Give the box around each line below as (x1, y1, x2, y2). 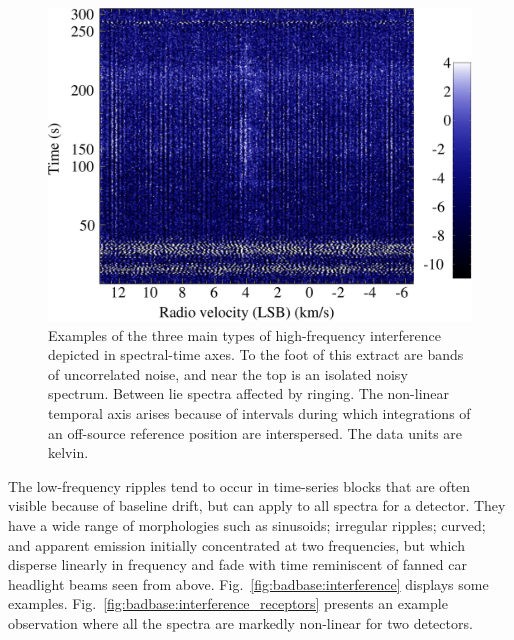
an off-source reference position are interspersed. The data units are (48, 422, 463, 443)
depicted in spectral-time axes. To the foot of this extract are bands (48, 344, 464, 365)
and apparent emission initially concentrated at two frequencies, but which (8, 534, 465, 555)
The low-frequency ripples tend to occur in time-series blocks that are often (8, 475, 471, 496)
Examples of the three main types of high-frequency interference (48, 324, 441, 345)
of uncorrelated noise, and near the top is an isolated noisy (48, 363, 408, 384)
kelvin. (48, 442, 89, 463)
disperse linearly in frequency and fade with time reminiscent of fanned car (8, 554, 467, 575)
